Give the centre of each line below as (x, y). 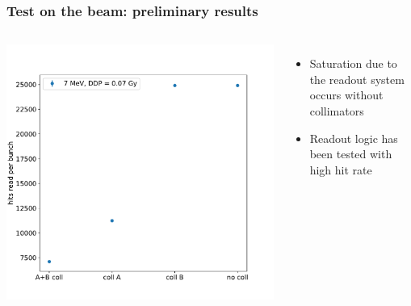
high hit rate (341, 169)
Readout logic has (354, 138)
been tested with (351, 154)
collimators (337, 111)
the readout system (357, 79)
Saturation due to (353, 63)
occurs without (346, 95)
